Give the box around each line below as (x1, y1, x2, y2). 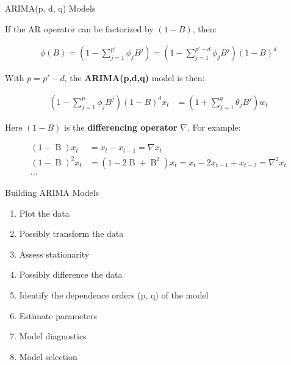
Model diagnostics (19, 330, 87, 342)
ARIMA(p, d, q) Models (5, 2, 96, 14)
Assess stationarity (19, 247, 90, 260)
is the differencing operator (63, 120, 178, 133)
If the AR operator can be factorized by (5, 22, 154, 35)
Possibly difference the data (19, 268, 123, 281)
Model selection (19, 350, 77, 363)
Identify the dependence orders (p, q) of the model (19, 289, 209, 301)
